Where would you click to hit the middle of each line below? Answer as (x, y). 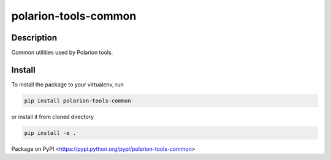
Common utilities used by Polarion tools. (62, 53)
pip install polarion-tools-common (78, 101)
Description (34, 38)
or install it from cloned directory (53, 116)
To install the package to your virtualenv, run (67, 84)
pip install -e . (50, 133)
